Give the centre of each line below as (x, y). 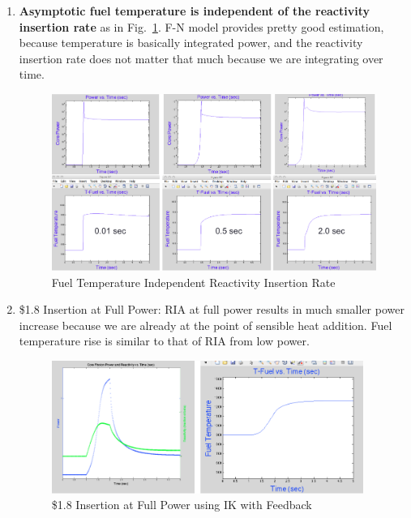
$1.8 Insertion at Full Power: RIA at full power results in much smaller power (212, 309)
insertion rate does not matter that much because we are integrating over (201, 58)
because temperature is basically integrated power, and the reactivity (191, 43)
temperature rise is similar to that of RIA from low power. (164, 341)
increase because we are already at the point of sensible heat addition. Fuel (205, 325)
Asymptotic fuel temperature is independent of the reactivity (194, 11)
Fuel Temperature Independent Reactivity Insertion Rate (193, 282)
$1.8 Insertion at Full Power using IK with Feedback (182, 505)
